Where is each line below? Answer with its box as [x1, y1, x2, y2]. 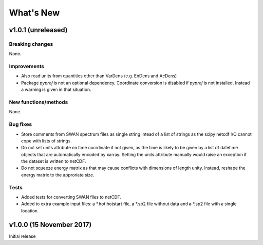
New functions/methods [9, 99, 68, 105]
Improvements [9, 63, 44, 70]
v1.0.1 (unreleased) [9, 26, 68, 34]
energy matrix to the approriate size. [21, 172, 94, 177]
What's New [9, 7, 60, 18]
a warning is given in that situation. [21, 87, 91, 92]
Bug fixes [9, 121, 32, 128]
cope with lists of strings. [21, 138, 72, 143]
